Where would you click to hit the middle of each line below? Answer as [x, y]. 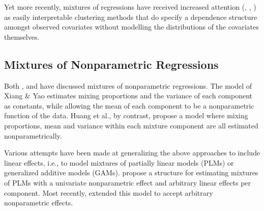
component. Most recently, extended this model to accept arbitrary [109, 192]
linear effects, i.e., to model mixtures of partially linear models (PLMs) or [119, 162]
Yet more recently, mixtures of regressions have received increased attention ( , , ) [130, 7]
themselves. [22, 36]
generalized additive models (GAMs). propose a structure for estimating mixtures [131, 173]
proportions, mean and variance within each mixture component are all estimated [131, 125]
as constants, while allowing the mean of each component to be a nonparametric [129, 105]
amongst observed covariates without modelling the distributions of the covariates [131, 27]
